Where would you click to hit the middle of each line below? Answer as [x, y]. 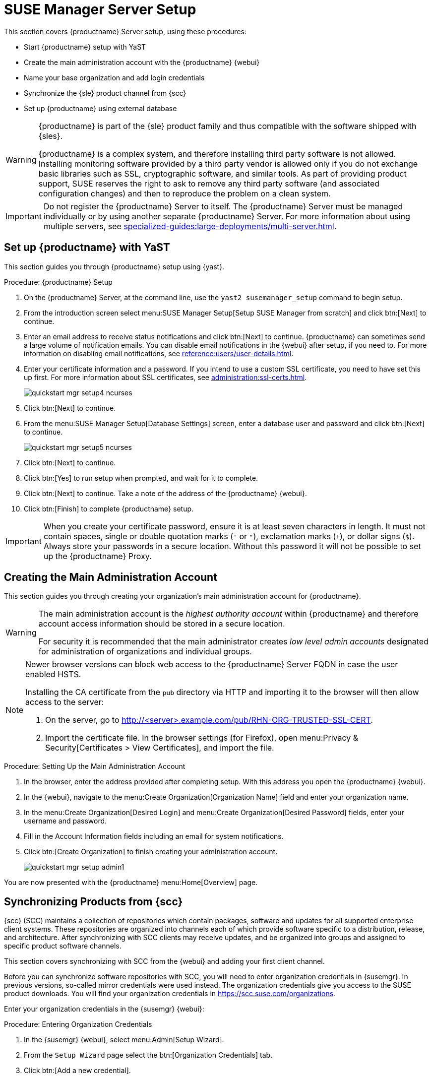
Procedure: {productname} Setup [58, 282]
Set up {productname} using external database [100, 108]
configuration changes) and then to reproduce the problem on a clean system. [185, 193]
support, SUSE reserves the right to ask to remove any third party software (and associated [209, 183]
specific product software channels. [63, 946]
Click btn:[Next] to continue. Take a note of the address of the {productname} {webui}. [165, 493]
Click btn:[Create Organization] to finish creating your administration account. [151, 852]
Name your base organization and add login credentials [114, 77]
